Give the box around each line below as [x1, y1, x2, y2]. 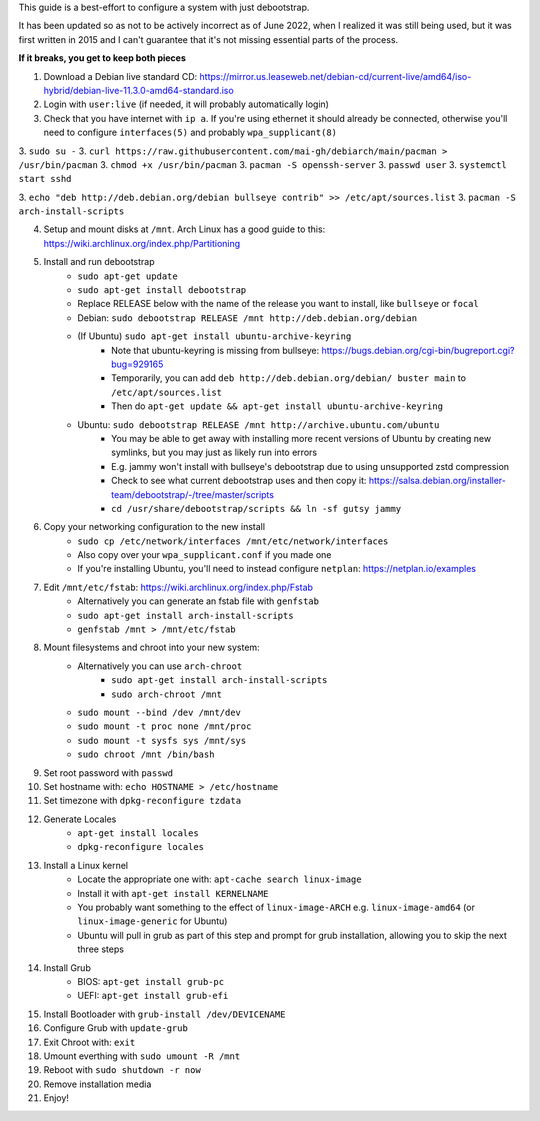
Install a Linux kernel [43, 859, 129, 871]
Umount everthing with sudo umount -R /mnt [43, 1050, 241, 1062]
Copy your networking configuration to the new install [43, 521, 265, 533]
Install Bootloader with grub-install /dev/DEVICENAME [43, 1008, 286, 1020]
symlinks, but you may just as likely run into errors [111, 446, 318, 459]
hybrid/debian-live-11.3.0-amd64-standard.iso [43, 84, 234, 96]
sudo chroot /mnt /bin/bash [77, 749, 215, 760]
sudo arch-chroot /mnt [111, 688, 223, 700]
